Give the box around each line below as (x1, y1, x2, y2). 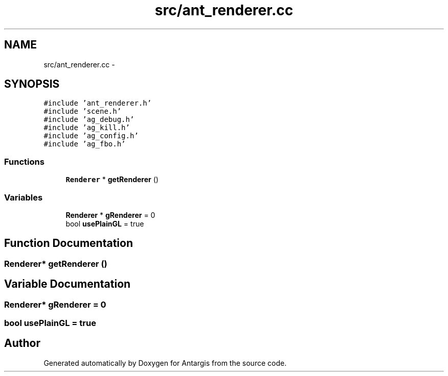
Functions (4, 156, 44, 167)
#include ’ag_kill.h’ (43, 123, 130, 132)
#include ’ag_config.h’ (43, 132, 139, 140)
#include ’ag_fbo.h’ (43, 140, 126, 148)
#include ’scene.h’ (43, 107, 122, 116)
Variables (4, 192, 43, 203)
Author (4, 337, 40, 350)
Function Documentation (4, 237, 133, 250)
